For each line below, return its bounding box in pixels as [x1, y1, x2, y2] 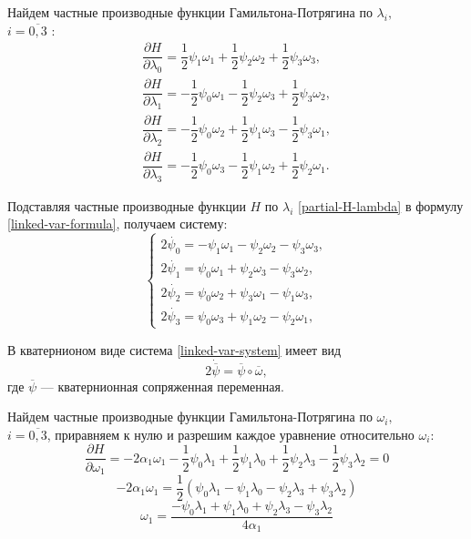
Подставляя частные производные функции [7, 196, 246, 215]
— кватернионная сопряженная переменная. [40, 376, 284, 395]
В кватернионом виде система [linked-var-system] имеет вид [7, 340, 342, 359]
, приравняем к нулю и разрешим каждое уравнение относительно [46, 424, 415, 443]
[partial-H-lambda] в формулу [298, 196, 464, 215]
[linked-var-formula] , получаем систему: [7, 214, 228, 233]
